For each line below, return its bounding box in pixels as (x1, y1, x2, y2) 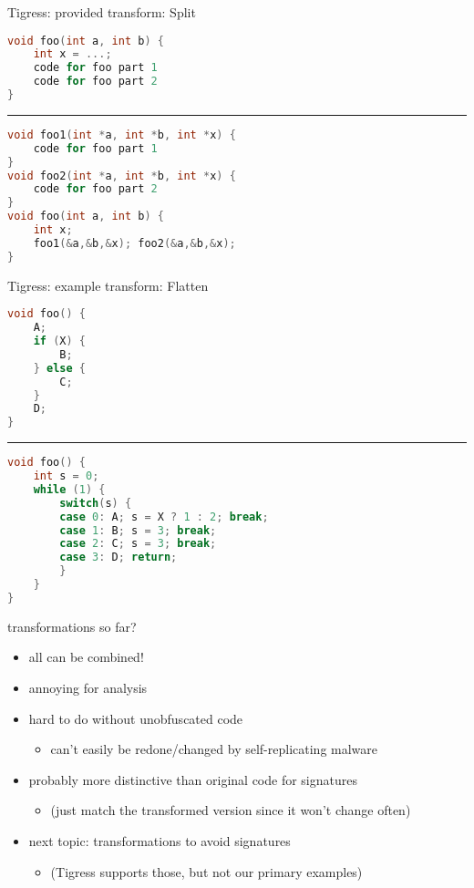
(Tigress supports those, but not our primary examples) (50, 862, 363, 881)
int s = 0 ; (33, 470, 99, 483)
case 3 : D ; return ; (59, 551, 178, 564)
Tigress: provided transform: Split (7, 3, 196, 21)
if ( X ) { (33, 335, 86, 348)
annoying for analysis (28, 678, 148, 697)
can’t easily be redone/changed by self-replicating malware (50, 739, 378, 759)
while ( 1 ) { (33, 482, 106, 496)
